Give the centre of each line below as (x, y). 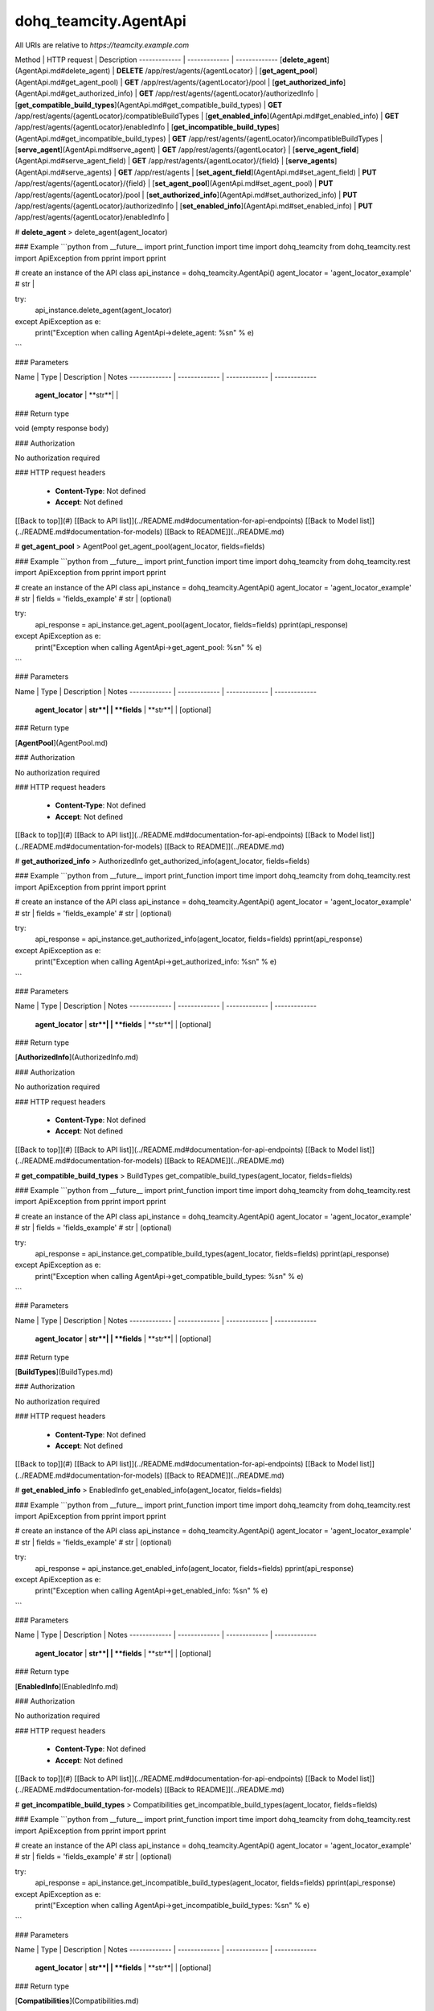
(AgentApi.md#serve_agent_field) (70, 161)
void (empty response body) (62, 428)
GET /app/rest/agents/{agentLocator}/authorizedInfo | (229, 93)
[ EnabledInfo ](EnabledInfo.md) (67, 1686)
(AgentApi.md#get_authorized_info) (74, 93)
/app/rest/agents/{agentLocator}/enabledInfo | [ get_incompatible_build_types (146, 127)
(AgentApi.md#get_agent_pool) (67, 82)
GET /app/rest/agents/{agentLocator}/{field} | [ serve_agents (233, 161)
